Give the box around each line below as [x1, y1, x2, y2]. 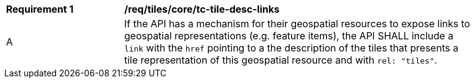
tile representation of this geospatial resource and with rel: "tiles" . [124, 54, 437, 66]
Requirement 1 [6, 3, 74, 15]
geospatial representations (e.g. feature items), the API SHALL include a [124, 30, 454, 42]
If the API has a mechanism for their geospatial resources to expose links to [124, 18, 470, 30]
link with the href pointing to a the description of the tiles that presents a [124, 42, 459, 54]
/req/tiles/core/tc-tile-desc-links [124, 3, 280, 15]
